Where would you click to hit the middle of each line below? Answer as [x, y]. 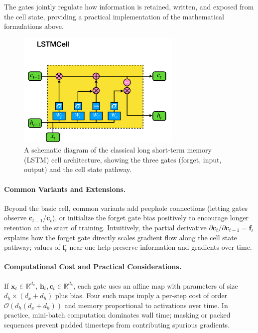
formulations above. [34, 26]
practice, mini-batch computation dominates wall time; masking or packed [117, 315]
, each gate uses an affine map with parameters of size [156, 285]
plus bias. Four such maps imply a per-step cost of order [141, 295]
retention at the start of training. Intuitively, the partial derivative [105, 227]
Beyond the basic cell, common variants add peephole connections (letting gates [126, 208]
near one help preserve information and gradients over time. [161, 247]
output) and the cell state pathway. [78, 169]
